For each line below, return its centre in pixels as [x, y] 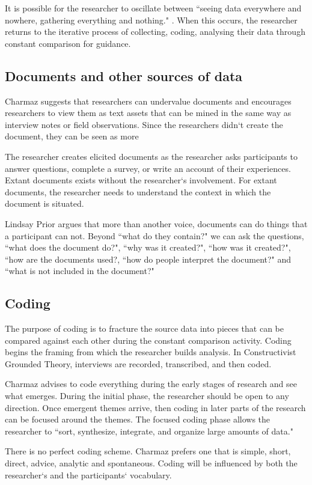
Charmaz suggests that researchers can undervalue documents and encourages [148, 101]
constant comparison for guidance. [68, 43]
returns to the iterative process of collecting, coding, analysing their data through [155, 32]
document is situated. [44, 203]
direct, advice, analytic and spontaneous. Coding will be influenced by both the [151, 463]
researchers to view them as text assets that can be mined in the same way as [148, 113]
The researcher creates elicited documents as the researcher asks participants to [151, 156]
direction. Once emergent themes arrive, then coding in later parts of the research [155, 407]
